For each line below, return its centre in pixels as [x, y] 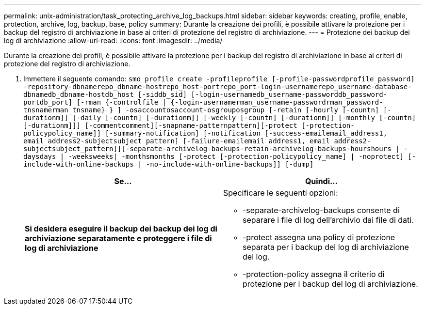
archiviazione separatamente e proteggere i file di [118, 238]
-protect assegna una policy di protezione [319, 237]
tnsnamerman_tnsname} [64, 110]
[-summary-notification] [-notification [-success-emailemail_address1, [246, 133]
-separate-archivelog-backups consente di [321, 210]
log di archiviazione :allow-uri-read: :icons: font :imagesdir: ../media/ [113, 40]
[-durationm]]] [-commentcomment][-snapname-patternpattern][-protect [160, 125]
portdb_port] [48, 102]
